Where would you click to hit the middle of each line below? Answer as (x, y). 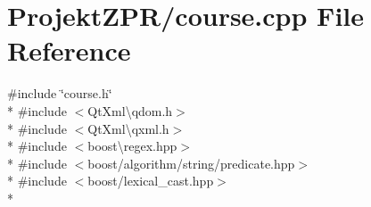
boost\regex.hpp (132, 146)
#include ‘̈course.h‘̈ (60, 93)
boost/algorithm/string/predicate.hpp (191, 163)
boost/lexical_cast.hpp (151, 181)
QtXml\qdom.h (130, 110)
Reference (69, 50)
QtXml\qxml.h (128, 128)
